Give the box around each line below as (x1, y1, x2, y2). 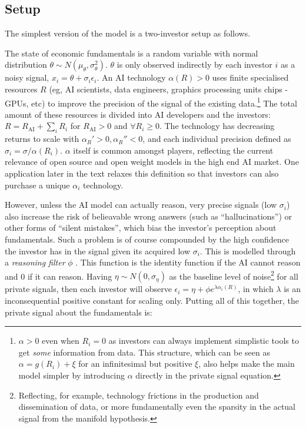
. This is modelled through (199, 244, 296, 257)
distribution (5, 58, 47, 71)
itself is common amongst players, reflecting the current (73, 144, 274, 156)
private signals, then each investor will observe (5, 283, 172, 295)
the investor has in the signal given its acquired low (5, 244, 190, 257)
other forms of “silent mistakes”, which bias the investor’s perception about (5, 221, 277, 234)
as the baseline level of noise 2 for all (169, 268, 298, 282)
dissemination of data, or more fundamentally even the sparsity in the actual (18, 400, 296, 413)
